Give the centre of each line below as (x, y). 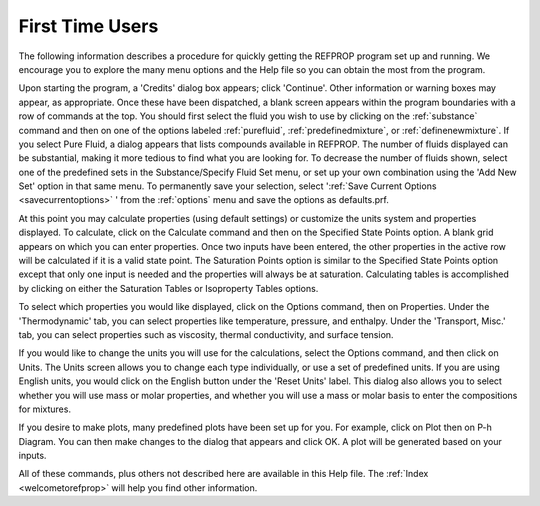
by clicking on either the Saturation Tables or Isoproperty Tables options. (168, 288)
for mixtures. (45, 409)
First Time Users (88, 26)
